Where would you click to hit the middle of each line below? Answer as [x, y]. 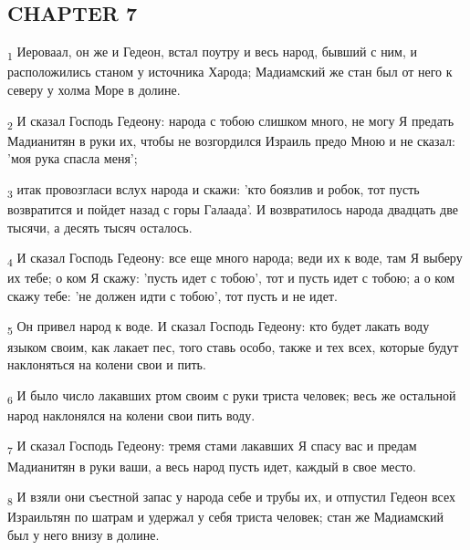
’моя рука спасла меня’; [73, 158]
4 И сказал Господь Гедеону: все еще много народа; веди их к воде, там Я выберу [235, 259]
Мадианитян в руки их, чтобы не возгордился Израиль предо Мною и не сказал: [231, 140]
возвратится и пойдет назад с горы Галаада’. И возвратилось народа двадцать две [233, 208]
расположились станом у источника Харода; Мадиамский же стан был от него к [230, 72]
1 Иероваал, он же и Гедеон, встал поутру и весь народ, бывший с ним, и [213, 52]
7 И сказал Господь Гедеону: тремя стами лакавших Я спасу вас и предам [212, 447]
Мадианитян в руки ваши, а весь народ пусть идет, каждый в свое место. [212, 466]
